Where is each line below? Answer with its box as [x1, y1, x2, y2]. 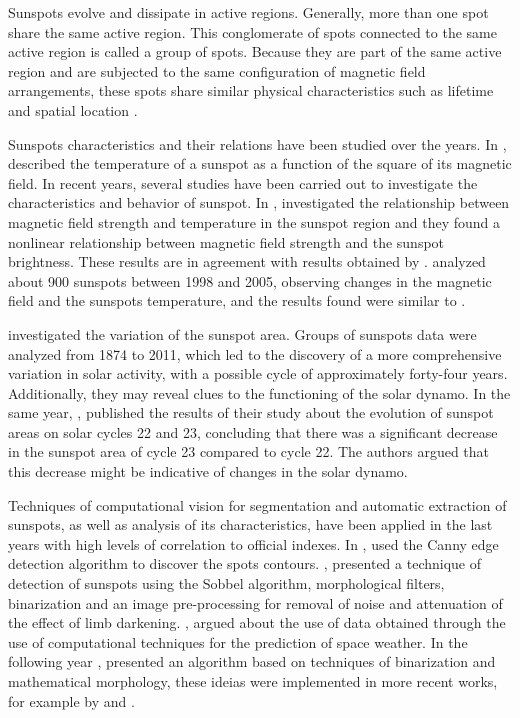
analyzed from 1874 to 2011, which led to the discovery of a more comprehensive [8, 343, 502, 364]
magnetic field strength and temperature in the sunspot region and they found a [8, 211, 500, 232]
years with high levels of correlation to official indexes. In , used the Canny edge [8, 533, 499, 554]
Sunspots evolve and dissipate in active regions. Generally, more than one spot [8, 2, 489, 22]
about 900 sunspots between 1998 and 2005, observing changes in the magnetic [8, 270, 492, 291]
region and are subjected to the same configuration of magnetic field [8, 60, 426, 81]
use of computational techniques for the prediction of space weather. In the [8, 631, 468, 652]
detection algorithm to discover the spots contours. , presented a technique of [8, 553, 482, 574]
